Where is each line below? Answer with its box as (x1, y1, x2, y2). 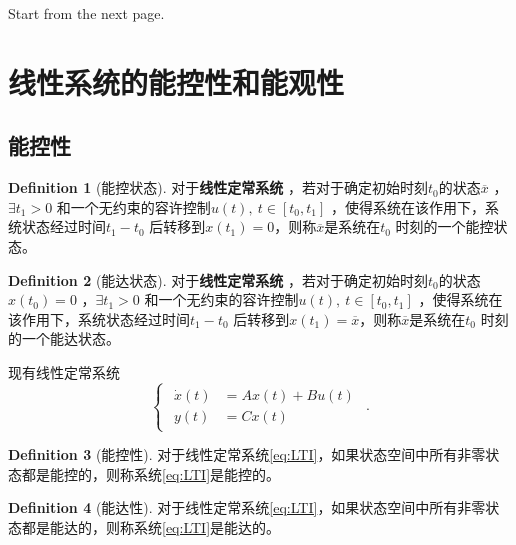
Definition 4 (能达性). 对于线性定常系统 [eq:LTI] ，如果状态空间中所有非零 (8, 497, 486, 518)
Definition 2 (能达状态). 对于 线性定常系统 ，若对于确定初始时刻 (8, 269, 428, 290)
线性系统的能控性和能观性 (8, 61, 345, 102)
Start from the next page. (8, 3, 165, 23)
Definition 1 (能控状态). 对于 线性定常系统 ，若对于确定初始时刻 (8, 177, 428, 198)
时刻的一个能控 (395, 216, 494, 237)
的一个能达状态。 (8, 328, 120, 349)
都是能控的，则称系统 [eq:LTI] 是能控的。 (21, 463, 281, 484)
